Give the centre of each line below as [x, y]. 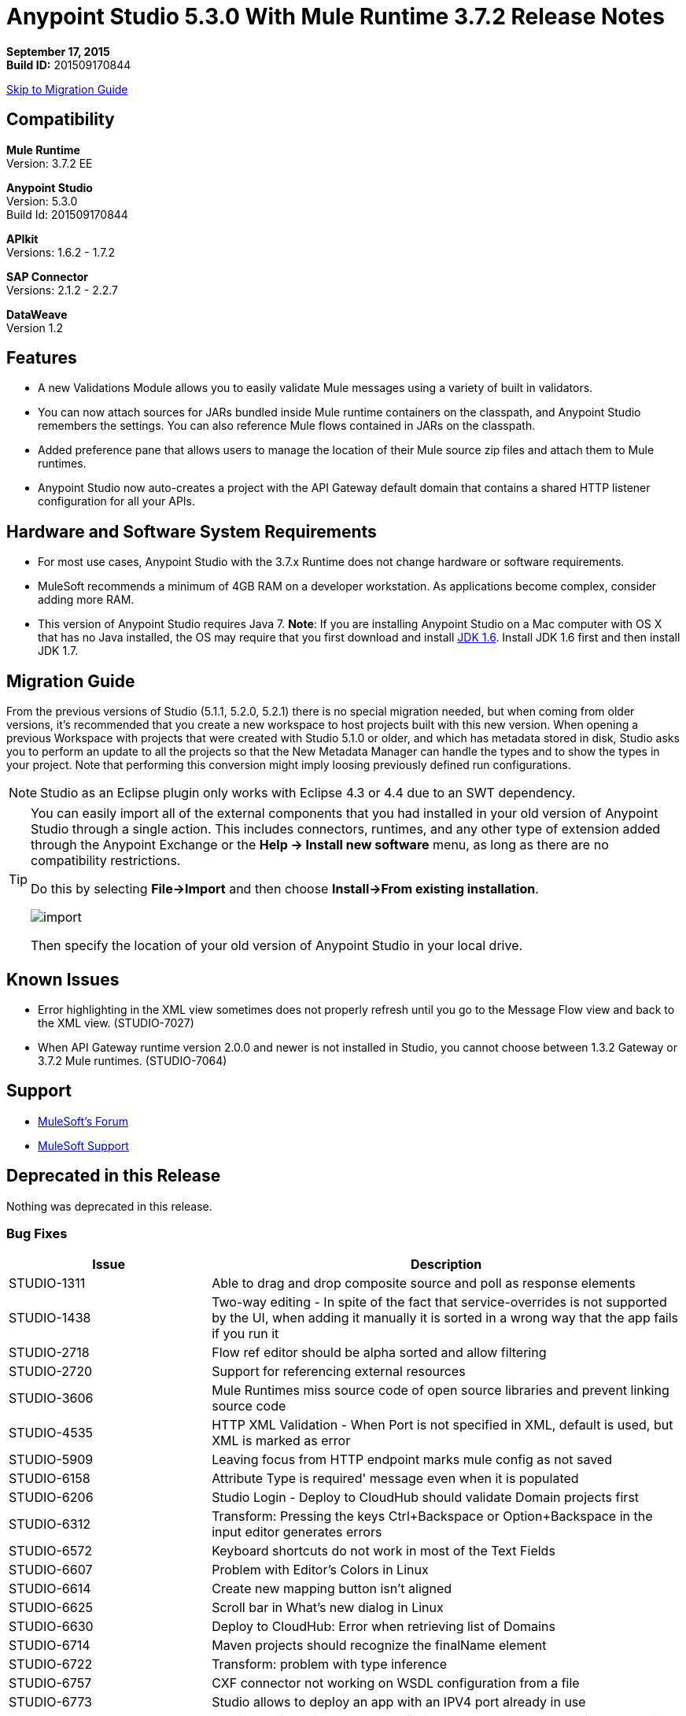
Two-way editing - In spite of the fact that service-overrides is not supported [439, 1302]
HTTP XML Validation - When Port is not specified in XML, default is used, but [443, 1425]
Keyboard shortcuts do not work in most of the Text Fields [384, 1551]
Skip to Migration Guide [67, 89]
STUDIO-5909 [51, 1460]
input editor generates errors [297, 1532]
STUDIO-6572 [51, 1551]
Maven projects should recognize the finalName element [379, 1646]
